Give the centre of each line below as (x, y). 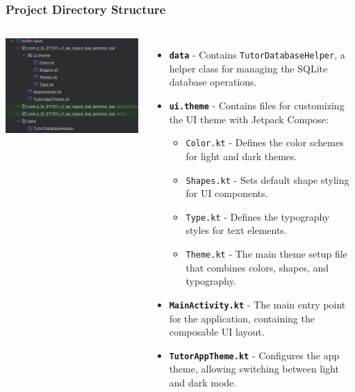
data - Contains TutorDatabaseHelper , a (257, 55)
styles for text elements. (236, 230)
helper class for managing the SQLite (248, 68)
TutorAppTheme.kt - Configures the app (254, 355)
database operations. (213, 82)
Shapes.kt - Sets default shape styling (267, 179)
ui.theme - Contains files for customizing (257, 105)
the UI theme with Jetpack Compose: (249, 119)
